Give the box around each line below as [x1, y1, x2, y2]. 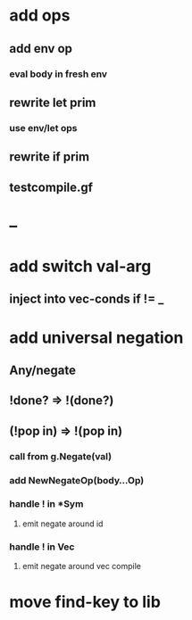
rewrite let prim [9, 95, 96, 110]
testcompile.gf [9, 179, 94, 194]
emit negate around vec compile [21, 561, 141, 572]
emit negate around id [21, 518, 104, 529]
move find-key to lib [9, 592, 161, 612]
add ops [9, 5, 71, 26]
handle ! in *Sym [9, 498, 84, 510]
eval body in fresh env [9, 68, 108, 80]
